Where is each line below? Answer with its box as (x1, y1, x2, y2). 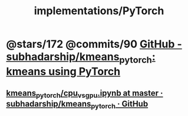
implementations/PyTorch (34, 4, 164, 18)
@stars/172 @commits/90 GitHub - (6, 37, 183, 51)
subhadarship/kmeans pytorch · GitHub (6, 99, 149, 111)
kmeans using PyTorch (6, 65, 121, 78)
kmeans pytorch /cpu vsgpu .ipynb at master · (6, 88, 163, 100)
